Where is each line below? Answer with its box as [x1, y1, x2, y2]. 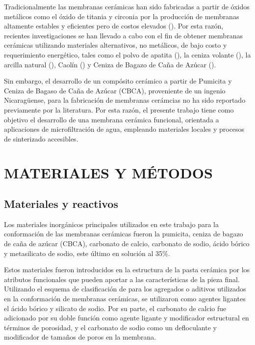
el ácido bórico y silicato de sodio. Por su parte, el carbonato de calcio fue [4, 303, 227, 313]
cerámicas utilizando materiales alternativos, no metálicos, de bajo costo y [4, 40, 227, 50]
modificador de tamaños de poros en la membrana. [4, 332, 156, 342]
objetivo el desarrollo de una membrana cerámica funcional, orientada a [4, 114, 219, 124]
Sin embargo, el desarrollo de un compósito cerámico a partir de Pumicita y [4, 76, 232, 86]
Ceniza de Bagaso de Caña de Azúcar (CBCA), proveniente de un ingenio [4, 85, 226, 95]
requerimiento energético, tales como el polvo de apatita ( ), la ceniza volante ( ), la [4, 49, 251, 59]
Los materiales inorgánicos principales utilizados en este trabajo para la [4, 219, 219, 229]
